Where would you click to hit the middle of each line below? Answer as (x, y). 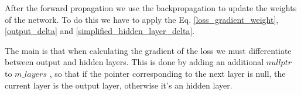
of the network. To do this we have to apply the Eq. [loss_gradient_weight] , (142, 19)
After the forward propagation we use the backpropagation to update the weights (151, 8)
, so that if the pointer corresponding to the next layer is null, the (167, 73)
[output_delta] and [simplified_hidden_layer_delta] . (100, 31)
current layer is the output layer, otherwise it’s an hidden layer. (119, 85)
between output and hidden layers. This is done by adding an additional (134, 62)
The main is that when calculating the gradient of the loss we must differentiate (148, 50)
